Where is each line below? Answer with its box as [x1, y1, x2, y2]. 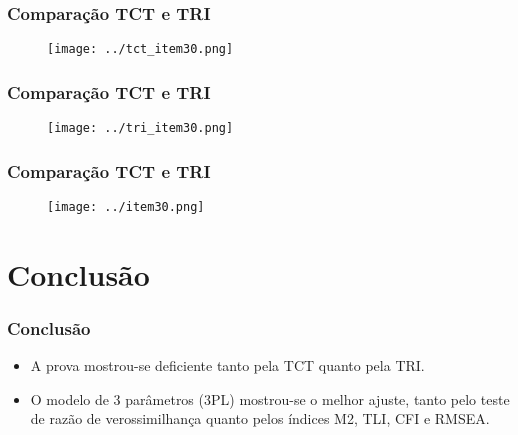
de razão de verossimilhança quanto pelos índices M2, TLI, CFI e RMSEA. [30, 408, 490, 429]
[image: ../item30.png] [47, 199, 205, 214]
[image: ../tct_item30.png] [47, 42, 234, 57]
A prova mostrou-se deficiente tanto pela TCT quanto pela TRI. [30, 355, 425, 376]
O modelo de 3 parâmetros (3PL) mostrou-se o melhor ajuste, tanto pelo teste [30, 388, 510, 409]
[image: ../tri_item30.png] [47, 121, 234, 136]
